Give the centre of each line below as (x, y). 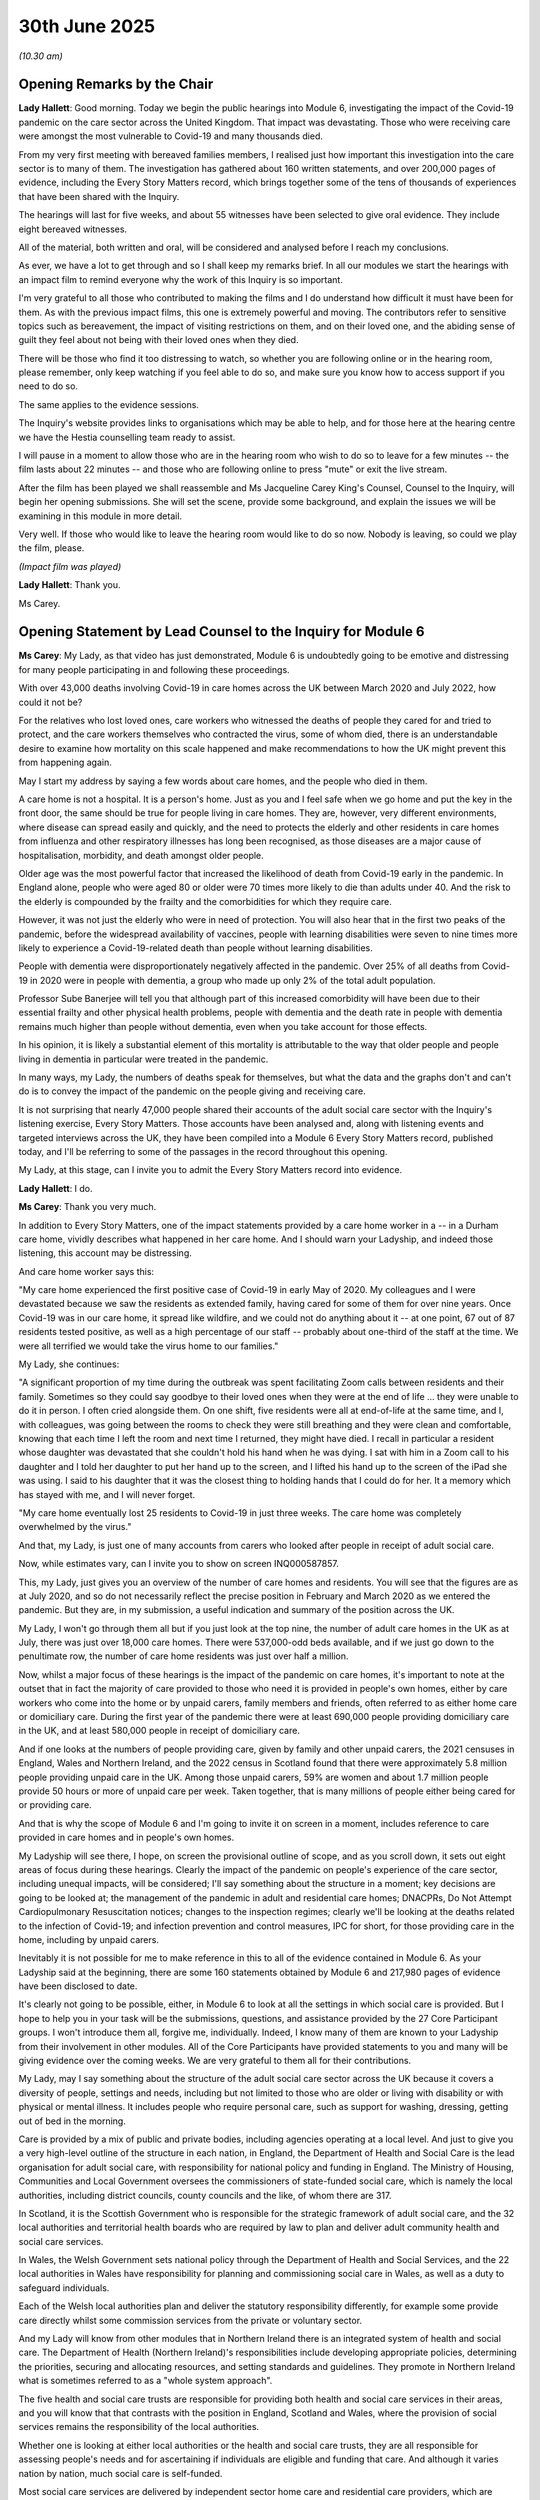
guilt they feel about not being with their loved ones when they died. (158, 340)
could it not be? (50, 702)
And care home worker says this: (86, 1271)
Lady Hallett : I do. (56, 1188)
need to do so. (48, 386)
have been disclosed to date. (78, 1986)
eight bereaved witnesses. (73, 229)
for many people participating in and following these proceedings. (154, 669)
